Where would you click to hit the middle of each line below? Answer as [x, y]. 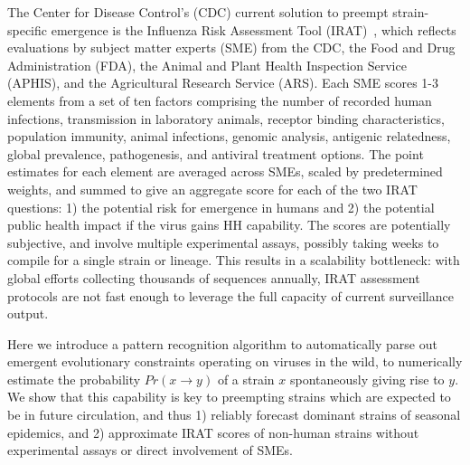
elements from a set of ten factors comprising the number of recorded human [220, 100]
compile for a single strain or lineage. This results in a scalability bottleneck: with [234, 260]
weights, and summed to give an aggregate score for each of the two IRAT [212, 189]
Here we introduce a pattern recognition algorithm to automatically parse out [222, 343]
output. [28, 313]
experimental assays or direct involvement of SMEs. [150, 450]
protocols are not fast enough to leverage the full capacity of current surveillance [230, 295]
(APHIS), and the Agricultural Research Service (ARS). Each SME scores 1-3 [223, 83]
